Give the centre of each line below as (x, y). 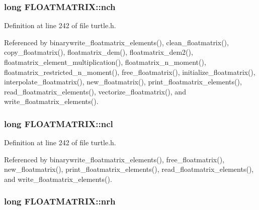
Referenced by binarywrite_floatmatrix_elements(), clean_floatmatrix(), (116, 42)
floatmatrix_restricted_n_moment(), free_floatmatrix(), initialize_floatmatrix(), (130, 72)
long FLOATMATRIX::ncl (59, 123)
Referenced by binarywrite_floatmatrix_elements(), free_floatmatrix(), (114, 159)
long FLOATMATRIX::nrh (60, 201)
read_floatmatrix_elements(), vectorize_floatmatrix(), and (95, 91)
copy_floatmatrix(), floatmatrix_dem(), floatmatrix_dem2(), (99, 52)
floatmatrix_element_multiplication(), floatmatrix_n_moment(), (105, 62)
